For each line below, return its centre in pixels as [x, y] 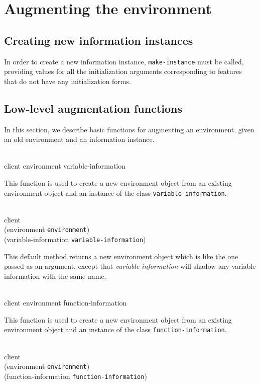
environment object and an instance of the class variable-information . [115, 192]
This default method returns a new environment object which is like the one [121, 256]
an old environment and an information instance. [79, 139]
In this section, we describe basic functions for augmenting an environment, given [129, 129]
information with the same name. [55, 276]
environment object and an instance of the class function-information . [115, 329]
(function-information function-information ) [76, 376]
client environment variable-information [65, 166]
